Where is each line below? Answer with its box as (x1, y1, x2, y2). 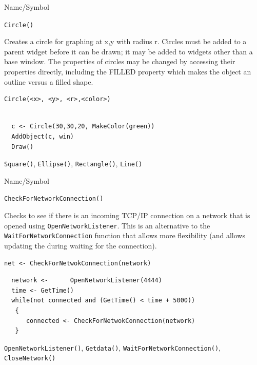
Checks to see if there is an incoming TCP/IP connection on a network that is (4, 210, 250, 221)
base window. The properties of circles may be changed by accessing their (4, 56, 235, 67)
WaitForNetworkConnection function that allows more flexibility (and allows (4, 230, 245, 241)
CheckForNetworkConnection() (4, 195, 104, 203)
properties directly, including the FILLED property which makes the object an (4, 66, 251, 77)
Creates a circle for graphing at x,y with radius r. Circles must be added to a (4, 36, 247, 47)
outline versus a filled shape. (4, 76, 93, 87)
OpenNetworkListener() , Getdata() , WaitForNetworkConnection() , (4, 342, 221, 353)
